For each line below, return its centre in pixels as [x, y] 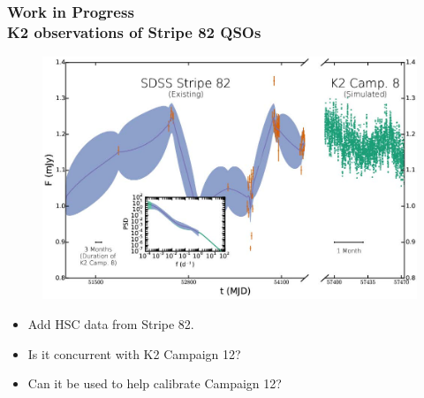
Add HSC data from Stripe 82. [111, 324]
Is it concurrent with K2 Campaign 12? [134, 353]
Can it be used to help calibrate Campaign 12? [155, 383]
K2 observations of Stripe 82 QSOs [134, 31]
